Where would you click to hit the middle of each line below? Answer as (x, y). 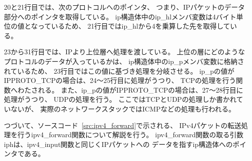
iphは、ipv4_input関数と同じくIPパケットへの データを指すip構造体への (118, 144)
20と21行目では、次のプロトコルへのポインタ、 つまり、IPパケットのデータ (125, 7)
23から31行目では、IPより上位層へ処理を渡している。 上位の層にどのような (125, 52)
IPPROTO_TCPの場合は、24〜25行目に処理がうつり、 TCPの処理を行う (120, 80)
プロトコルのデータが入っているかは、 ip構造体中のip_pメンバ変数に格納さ (124, 61)
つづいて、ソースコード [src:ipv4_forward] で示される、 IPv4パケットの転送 (123, 125)
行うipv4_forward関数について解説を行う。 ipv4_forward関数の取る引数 (130, 135)
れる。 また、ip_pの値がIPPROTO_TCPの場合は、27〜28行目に (140, 89)
